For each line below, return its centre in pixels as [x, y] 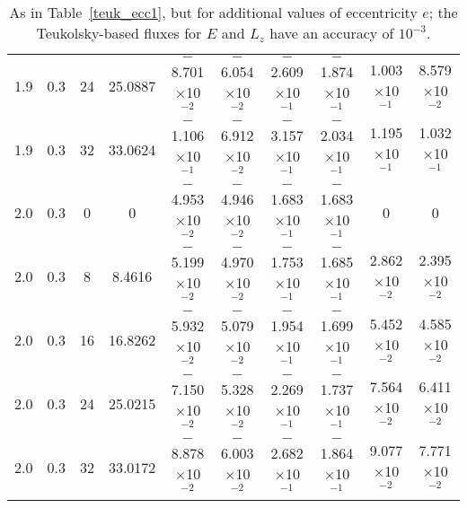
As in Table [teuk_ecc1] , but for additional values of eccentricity [213, 12]
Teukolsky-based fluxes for [119, 33]
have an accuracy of [332, 33]
